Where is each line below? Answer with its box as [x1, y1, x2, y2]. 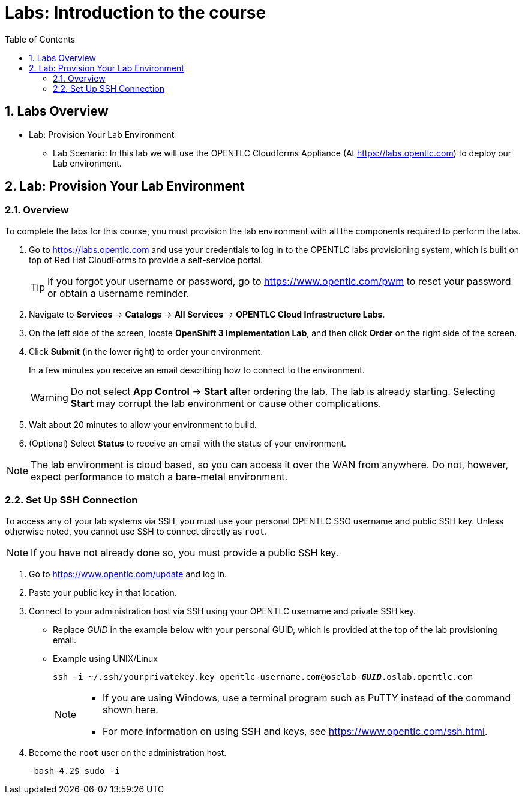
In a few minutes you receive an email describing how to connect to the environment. [29, 364, 365, 375]
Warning [31, 391, 68, 403]
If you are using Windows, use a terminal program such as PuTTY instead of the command [103, 691, 511, 704]
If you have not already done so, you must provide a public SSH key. [31, 546, 339, 559]
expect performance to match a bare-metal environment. [31, 470, 287, 483]
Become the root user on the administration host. [29, 747, 227, 758]
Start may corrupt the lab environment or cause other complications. [70, 397, 382, 409]
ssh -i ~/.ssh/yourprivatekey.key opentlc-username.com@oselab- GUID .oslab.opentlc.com [53, 671, 473, 682]
